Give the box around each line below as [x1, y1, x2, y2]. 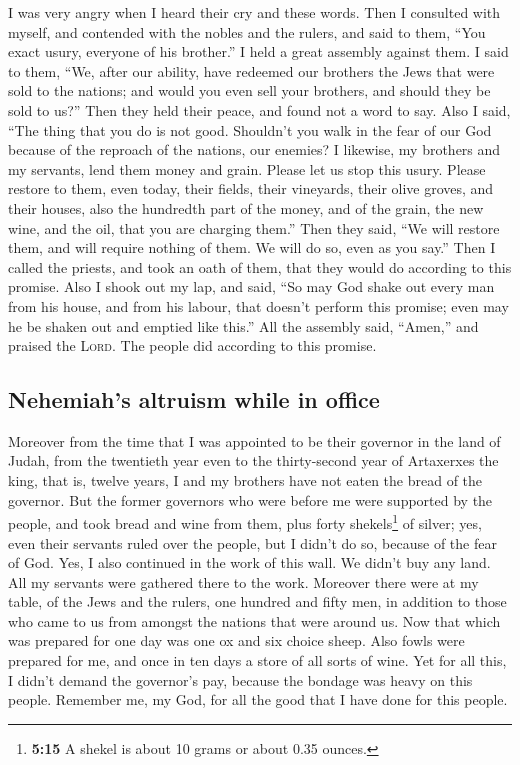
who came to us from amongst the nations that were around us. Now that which [8, 610, 501, 631]
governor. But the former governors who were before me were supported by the [8, 489, 493, 510]
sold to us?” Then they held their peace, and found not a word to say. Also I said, [8, 99, 511, 120]
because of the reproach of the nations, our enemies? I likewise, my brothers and [8, 139, 501, 160]
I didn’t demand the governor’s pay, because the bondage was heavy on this [8, 669, 473, 690]
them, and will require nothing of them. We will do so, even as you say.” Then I [8, 237, 496, 258]
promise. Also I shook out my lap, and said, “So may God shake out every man [8, 276, 495, 297]
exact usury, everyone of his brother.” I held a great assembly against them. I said [8, 41, 509, 62]
